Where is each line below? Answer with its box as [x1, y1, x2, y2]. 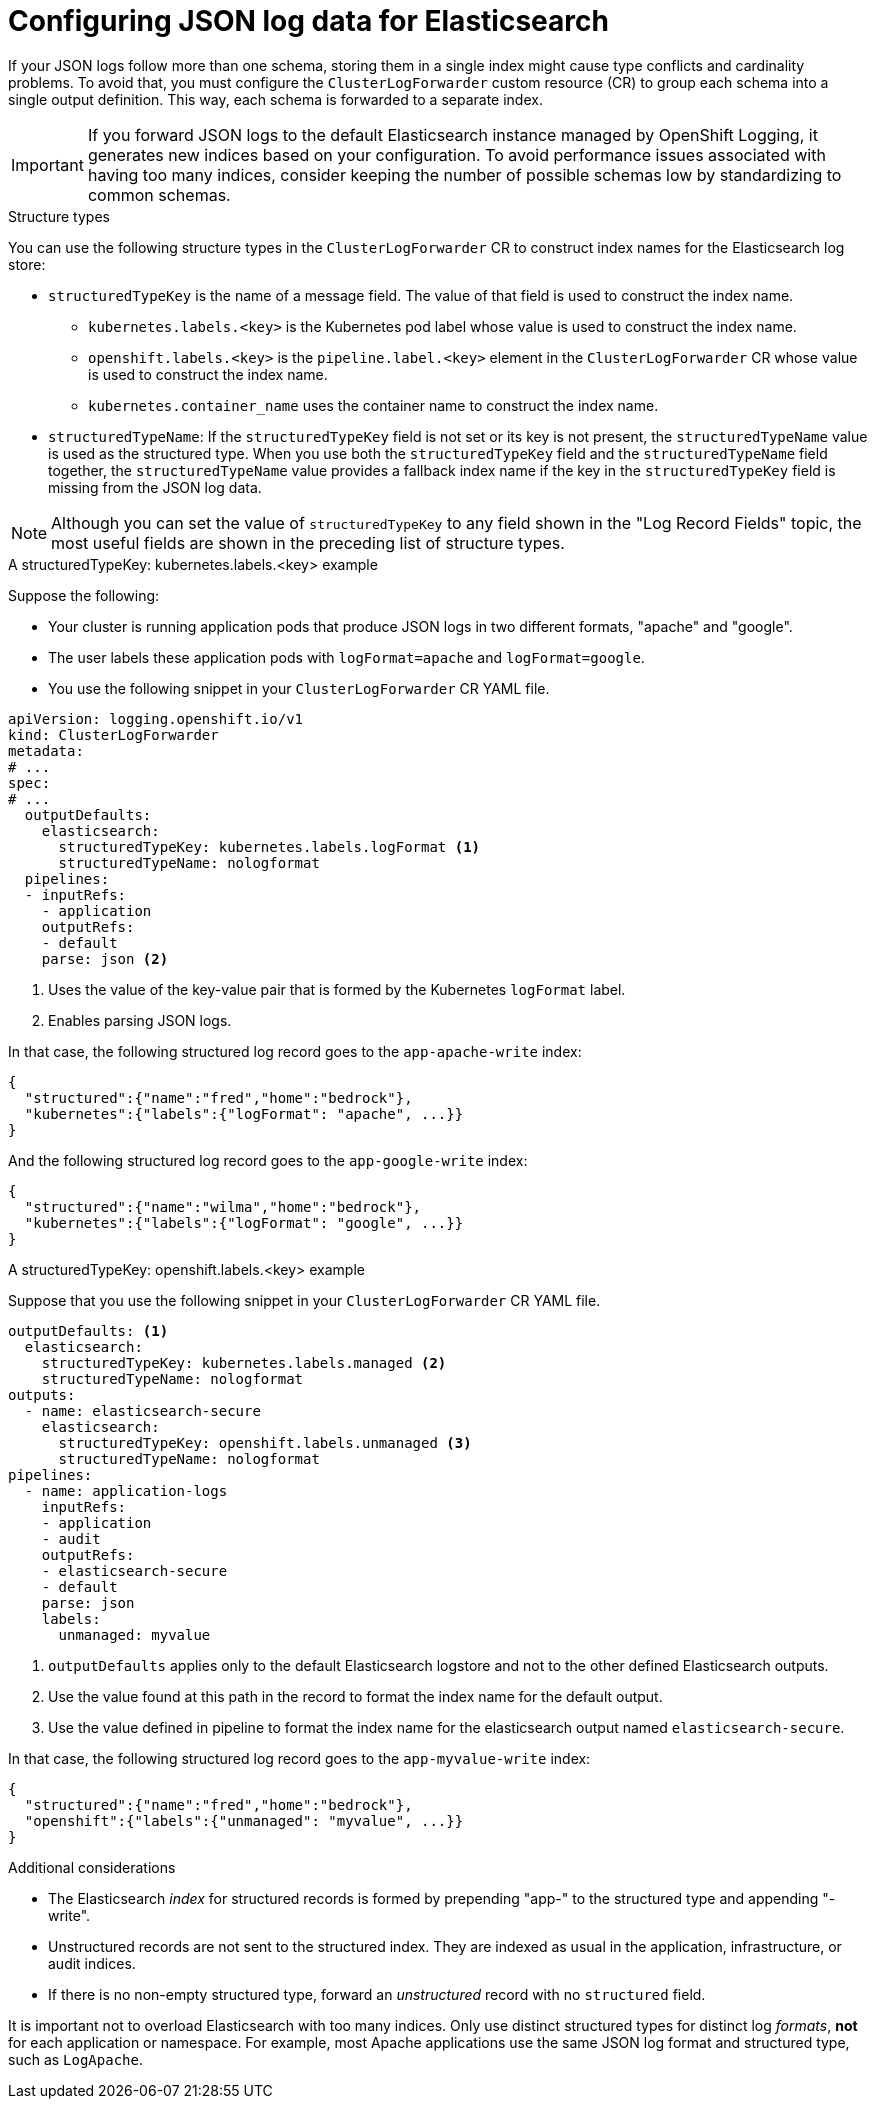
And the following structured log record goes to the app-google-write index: [8, 1151, 528, 1169]
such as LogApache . [8, 2050, 143, 2068]
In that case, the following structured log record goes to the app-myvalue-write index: [8, 1749, 591, 1767]
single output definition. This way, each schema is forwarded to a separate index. [8, 90, 543, 108]
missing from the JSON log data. [48, 478, 262, 496]
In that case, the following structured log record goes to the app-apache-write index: [8, 1042, 582, 1060]
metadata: [8, 742, 84, 759]
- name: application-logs [24, 1482, 228, 1499]
